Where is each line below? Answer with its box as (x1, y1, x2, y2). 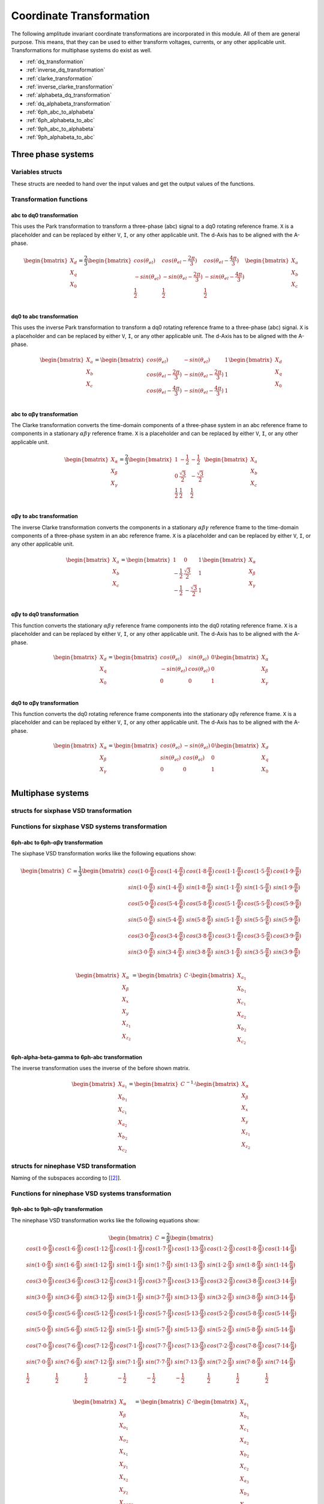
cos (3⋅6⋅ (55, 1277, 78, 1284)
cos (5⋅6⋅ (55, 1310, 78, 1317)
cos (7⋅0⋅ (26, 1342, 49, 1349)
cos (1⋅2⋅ (207, 1245, 229, 1252)
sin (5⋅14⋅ (265, 1326, 290, 1333)
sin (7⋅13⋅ (174, 1358, 199, 1365)
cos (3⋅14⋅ (265, 1277, 291, 1284)
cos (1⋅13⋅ (174, 1245, 200, 1252)
